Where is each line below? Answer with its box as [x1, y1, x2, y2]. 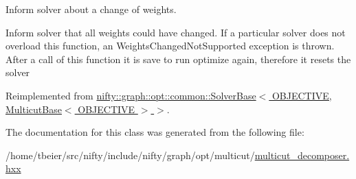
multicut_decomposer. [254, 147, 350, 162]
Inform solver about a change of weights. [5, 2, 177, 16]
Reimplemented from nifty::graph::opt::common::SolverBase [5, 88, 256, 102]
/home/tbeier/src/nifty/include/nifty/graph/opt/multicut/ [5, 147, 255, 162]
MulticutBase [5, 102, 62, 116]
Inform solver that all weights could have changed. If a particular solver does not [5, 25, 346, 39]
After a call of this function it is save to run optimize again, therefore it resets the [5, 51, 351, 66]
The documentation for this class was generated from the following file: [5, 125, 304, 139]
